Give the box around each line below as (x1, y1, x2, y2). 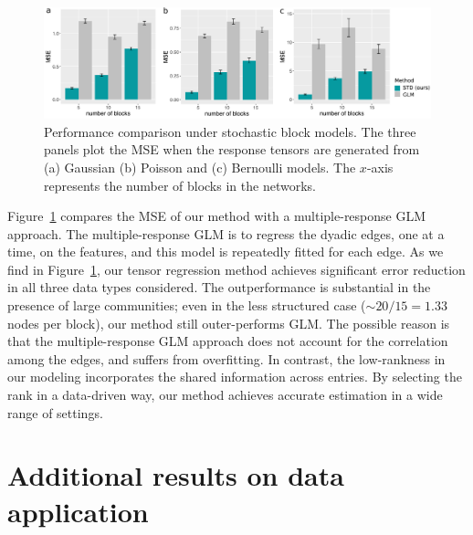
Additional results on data (7, 456, 344, 494)
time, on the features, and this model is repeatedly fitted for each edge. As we (7, 242, 444, 261)
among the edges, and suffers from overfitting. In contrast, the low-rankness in (7, 349, 446, 368)
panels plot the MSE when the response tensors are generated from (44, 140, 420, 159)
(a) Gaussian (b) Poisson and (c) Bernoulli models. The (44, 157, 356, 176)
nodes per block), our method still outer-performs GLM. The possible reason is (7, 313, 450, 332)
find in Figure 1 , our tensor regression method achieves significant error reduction (7, 259, 466, 278)
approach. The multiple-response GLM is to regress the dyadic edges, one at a (7, 224, 445, 243)
